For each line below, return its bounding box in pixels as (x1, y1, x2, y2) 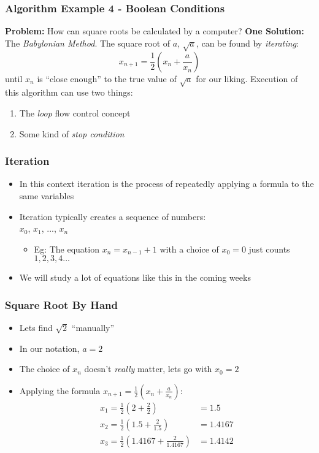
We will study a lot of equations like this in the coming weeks (19, 271, 251, 284)
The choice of (19, 362, 70, 375)
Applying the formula (19, 384, 101, 397)
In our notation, (19, 341, 80, 354)
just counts (248, 242, 290, 255)
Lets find (19, 321, 53, 334)
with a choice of (159, 242, 219, 255)
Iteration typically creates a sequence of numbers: (19, 210, 206, 223)
